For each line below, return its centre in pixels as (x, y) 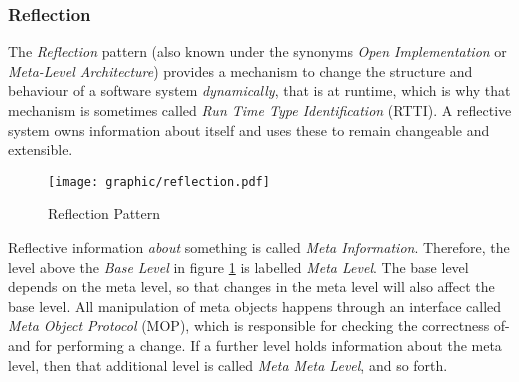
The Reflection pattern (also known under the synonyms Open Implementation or (257, 51)
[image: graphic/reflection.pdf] (159, 181)
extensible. (40, 149)
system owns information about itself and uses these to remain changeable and (249, 129)
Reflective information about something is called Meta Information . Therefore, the (259, 247)
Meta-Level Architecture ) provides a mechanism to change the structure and (240, 70)
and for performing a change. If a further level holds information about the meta (255, 345)
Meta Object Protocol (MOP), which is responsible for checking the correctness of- (259, 325)
